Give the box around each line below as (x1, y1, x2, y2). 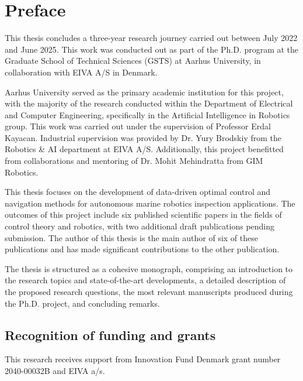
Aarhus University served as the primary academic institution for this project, (5, 85, 284, 98)
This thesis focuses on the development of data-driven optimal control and (5, 186, 271, 198)
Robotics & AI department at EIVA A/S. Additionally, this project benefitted (5, 143, 284, 155)
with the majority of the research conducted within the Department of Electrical (5, 97, 293, 109)
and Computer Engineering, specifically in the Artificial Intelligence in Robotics (5, 108, 290, 121)
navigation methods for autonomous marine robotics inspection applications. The (5, 197, 295, 209)
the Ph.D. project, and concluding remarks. (5, 297, 160, 309)
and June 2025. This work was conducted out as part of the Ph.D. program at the (5, 43, 299, 55)
